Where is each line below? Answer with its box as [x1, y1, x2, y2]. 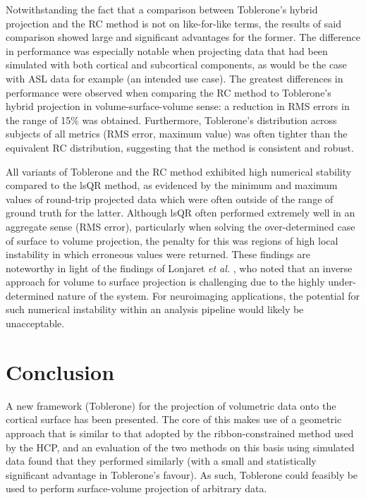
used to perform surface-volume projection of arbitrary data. [6, 481, 267, 496]
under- [328, 274, 356, 289]
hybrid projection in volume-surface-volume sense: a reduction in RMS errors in [6, 99, 350, 114]
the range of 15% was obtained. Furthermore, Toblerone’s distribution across [6, 112, 337, 127]
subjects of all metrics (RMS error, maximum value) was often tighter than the [6, 126, 348, 141]
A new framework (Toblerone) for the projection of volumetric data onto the [6, 398, 336, 413]
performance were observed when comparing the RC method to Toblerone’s [6, 85, 331, 99]
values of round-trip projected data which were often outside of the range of [6, 191, 334, 206]
